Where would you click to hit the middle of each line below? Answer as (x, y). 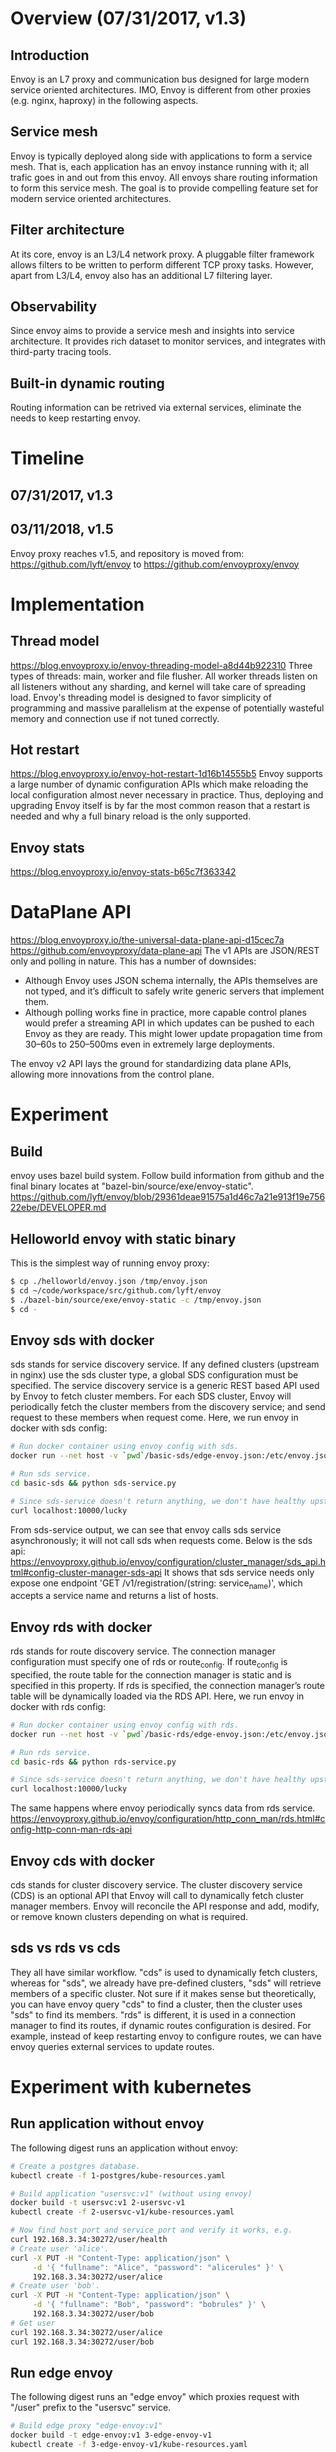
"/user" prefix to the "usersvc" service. (91, 2408)
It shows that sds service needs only (239, 1572)
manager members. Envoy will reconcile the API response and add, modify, (165, 1906)
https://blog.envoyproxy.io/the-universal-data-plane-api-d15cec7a (147, 940)
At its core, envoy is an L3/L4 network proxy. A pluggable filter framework (162, 254)
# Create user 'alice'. (60, 2248)
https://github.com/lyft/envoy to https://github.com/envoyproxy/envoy (155, 564)
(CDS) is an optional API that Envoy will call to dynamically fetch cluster (157, 1896)
